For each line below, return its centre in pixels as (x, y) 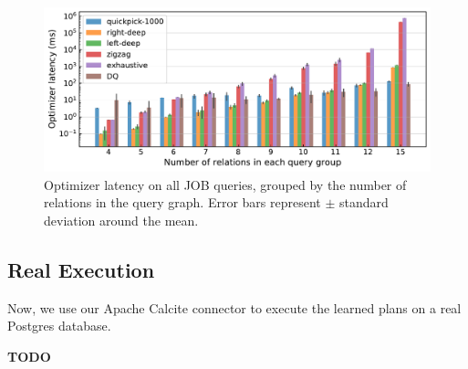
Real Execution (81, 269)
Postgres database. (59, 326)
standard (364, 202)
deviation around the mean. (121, 220)
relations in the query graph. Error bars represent (182, 202)
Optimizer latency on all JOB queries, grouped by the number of (225, 184)
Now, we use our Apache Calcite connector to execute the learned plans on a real (234, 307)
